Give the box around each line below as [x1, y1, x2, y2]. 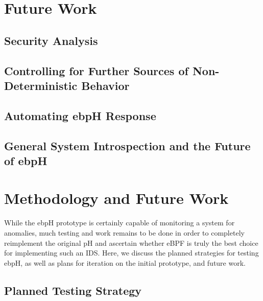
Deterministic [4, 77, 78, 93]
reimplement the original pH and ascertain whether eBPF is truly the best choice [4, 237, 258, 248]
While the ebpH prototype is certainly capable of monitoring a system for [4, 217, 235, 228]
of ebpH [4, 152, 47, 168]
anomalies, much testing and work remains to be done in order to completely [4, 227, 245, 238]
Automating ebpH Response [4, 107, 156, 123]
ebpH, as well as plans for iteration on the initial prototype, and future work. [4, 257, 246, 268]
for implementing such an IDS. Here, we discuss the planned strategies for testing [4, 247, 259, 258]
